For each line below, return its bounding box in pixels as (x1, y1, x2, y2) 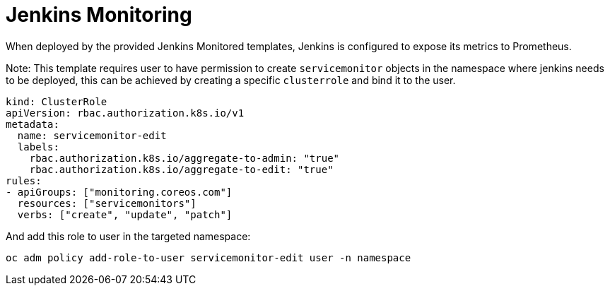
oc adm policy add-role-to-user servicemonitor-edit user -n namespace (6, 251, 411, 263)
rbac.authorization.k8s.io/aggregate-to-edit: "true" (29, 163, 334, 175)
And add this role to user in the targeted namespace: (6, 230, 251, 242)
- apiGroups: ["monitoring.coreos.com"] (6, 186, 233, 198)
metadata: (6, 118, 59, 130)
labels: (17, 141, 59, 153)
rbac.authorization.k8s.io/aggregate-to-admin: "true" (29, 152, 340, 164)
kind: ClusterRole (6, 95, 107, 107)
